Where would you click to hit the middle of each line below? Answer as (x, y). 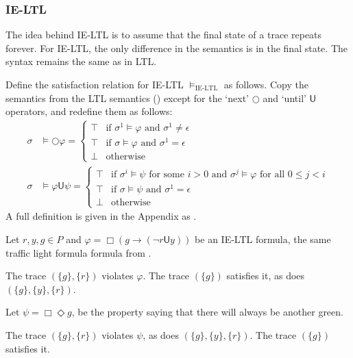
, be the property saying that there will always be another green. (207, 312)
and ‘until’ (284, 98)
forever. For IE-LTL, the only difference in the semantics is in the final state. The (176, 48)
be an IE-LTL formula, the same (263, 239)
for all (272, 174)
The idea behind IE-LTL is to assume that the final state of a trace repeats (164, 35)
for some (167, 174)
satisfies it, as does (266, 276)
